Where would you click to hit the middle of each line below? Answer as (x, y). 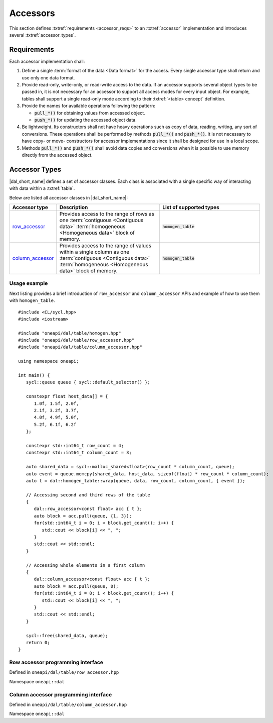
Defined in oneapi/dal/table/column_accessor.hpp (68, 704)
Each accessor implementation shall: (47, 61)
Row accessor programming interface (56, 662)
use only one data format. (48, 77)
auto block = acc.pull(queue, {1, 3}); (83, 516)
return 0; (38, 642)
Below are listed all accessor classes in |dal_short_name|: (68, 197)
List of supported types (191, 207)
